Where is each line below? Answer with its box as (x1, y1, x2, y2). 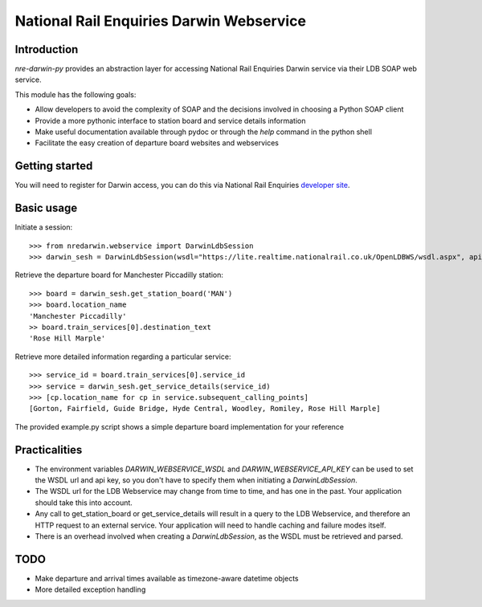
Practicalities (14, 442, 83, 457)
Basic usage (14, 202, 78, 215)
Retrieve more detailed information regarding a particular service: (14, 352, 231, 361)
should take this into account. (35, 498, 133, 507)
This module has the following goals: (14, 89, 137, 100)
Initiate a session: (14, 222, 73, 232)
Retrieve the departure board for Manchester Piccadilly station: (14, 270, 224, 280)
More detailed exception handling (35, 585, 146, 594)
